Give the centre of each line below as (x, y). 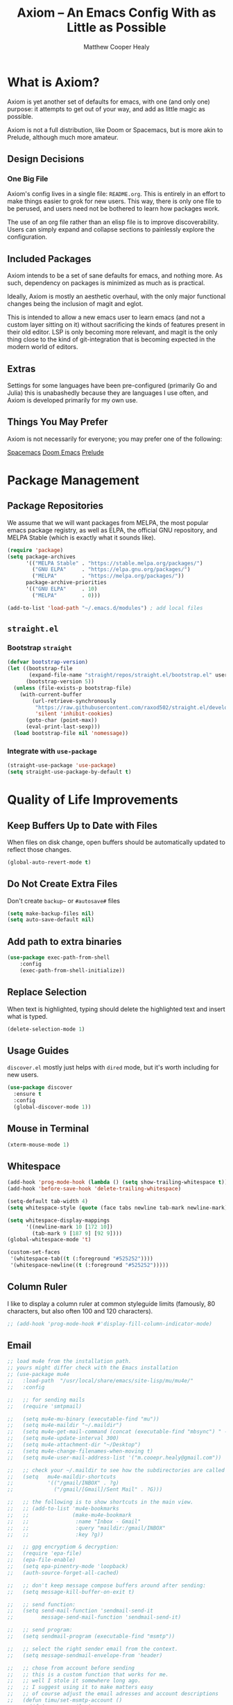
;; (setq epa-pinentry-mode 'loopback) (68, 1567)
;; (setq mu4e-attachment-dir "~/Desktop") (74, 1445)
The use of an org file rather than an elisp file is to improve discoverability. (113, 222)
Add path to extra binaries (64, 941)
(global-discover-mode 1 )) (52, 1107)
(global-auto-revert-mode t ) (49, 862)
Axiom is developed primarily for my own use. (72, 400)
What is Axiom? (53, 82)
